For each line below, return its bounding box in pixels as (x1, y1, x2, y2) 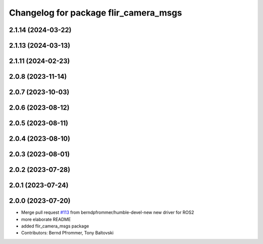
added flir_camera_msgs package (21, 223, 90, 229)
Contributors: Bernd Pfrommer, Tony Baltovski (21, 230, 114, 236)
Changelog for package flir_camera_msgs (9, 7, 182, 18)
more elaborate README (21, 216, 71, 222)
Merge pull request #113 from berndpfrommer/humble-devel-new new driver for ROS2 (21, 209, 194, 215)
